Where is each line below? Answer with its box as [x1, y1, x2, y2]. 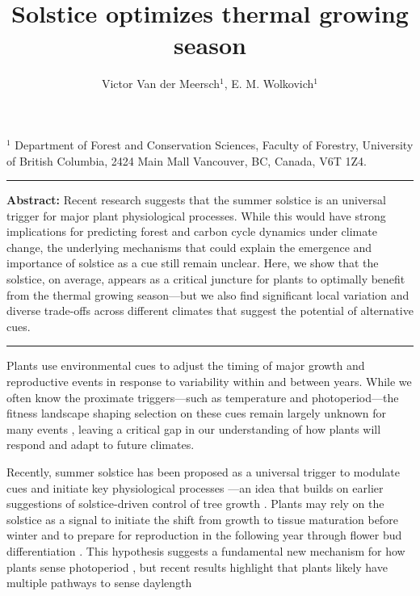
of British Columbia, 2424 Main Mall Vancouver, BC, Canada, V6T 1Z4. [6, 152, 367, 169]
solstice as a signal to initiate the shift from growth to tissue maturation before [6, 510, 398, 527]
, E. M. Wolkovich [224, 75, 314, 92]
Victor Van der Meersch [101, 75, 220, 92]
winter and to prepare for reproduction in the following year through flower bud [6, 527, 402, 544]
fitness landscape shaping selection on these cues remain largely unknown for [6, 405, 387, 422]
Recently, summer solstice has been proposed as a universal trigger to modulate [6, 464, 401, 480]
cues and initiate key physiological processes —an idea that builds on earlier [6, 479, 384, 496]
